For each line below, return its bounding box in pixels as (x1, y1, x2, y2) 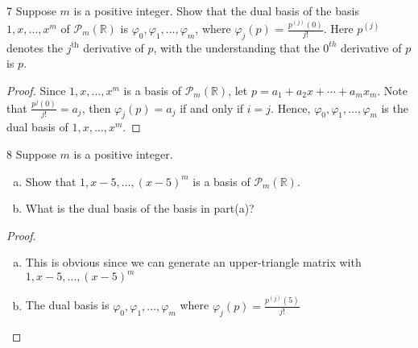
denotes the (6, 39, 64, 56)
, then (81, 99, 111, 116)
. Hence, (271, 99, 311, 116)
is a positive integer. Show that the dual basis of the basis (73, 2, 359, 19)
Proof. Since (6, 82, 66, 98)
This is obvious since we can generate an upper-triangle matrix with (25, 254, 362, 271)
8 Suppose (6, 145, 56, 162)
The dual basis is (25, 296, 110, 313)
